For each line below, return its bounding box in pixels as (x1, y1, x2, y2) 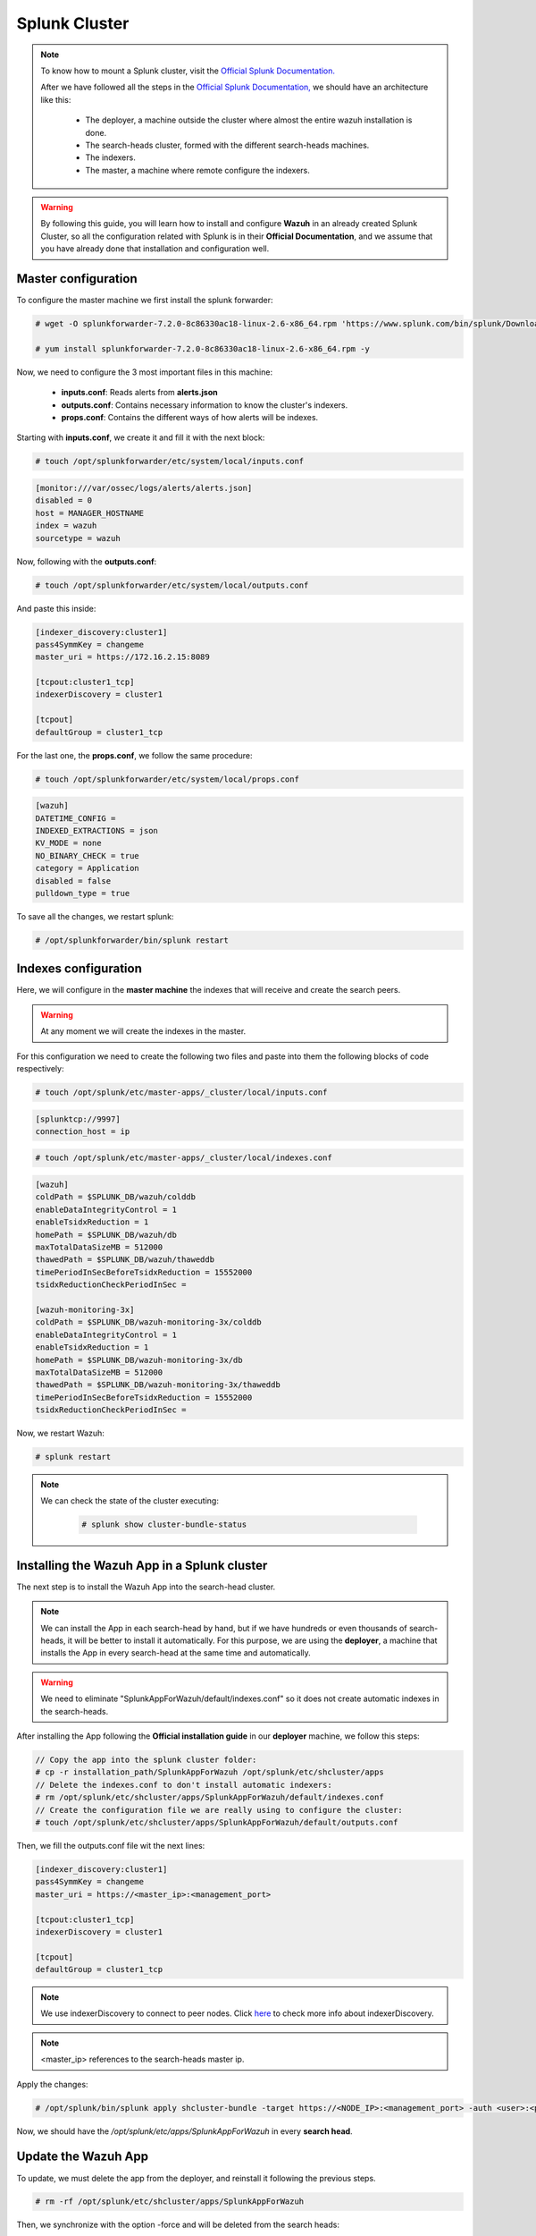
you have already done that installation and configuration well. (40, 243, 270, 254)
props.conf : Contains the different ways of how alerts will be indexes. (61, 412, 319, 423)
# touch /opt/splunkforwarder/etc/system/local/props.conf (35, 774, 299, 784)
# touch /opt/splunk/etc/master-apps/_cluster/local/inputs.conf (35, 1087, 328, 1097)
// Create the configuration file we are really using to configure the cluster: (35, 1805, 404, 1815)
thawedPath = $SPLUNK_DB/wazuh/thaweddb (35, 1255, 214, 1265)
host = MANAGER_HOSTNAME (35, 508, 145, 518)
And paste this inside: (16, 603, 96, 614)
